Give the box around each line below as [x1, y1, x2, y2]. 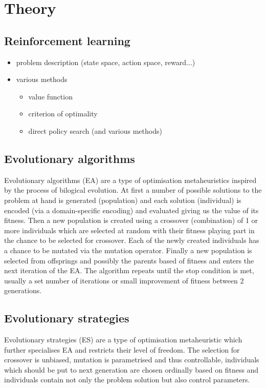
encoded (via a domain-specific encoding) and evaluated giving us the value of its [4, 205, 259, 215]
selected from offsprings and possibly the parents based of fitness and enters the [4, 255, 254, 266]
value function [28, 91, 73, 101]
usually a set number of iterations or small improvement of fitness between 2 [4, 275, 244, 285]
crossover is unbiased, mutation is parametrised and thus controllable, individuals [4, 354, 259, 365]
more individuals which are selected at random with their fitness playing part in [4, 224, 255, 235]
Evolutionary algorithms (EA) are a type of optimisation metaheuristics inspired [4, 174, 257, 185]
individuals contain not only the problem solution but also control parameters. [4, 374, 250, 385]
